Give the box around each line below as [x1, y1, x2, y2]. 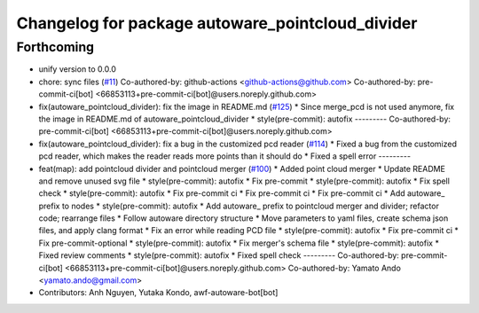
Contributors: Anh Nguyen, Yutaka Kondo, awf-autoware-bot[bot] [38, 287, 279, 298]
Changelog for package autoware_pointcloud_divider [16, 13, 418, 33]
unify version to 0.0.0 [38, 64, 117, 74]
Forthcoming [16, 39, 95, 55]
